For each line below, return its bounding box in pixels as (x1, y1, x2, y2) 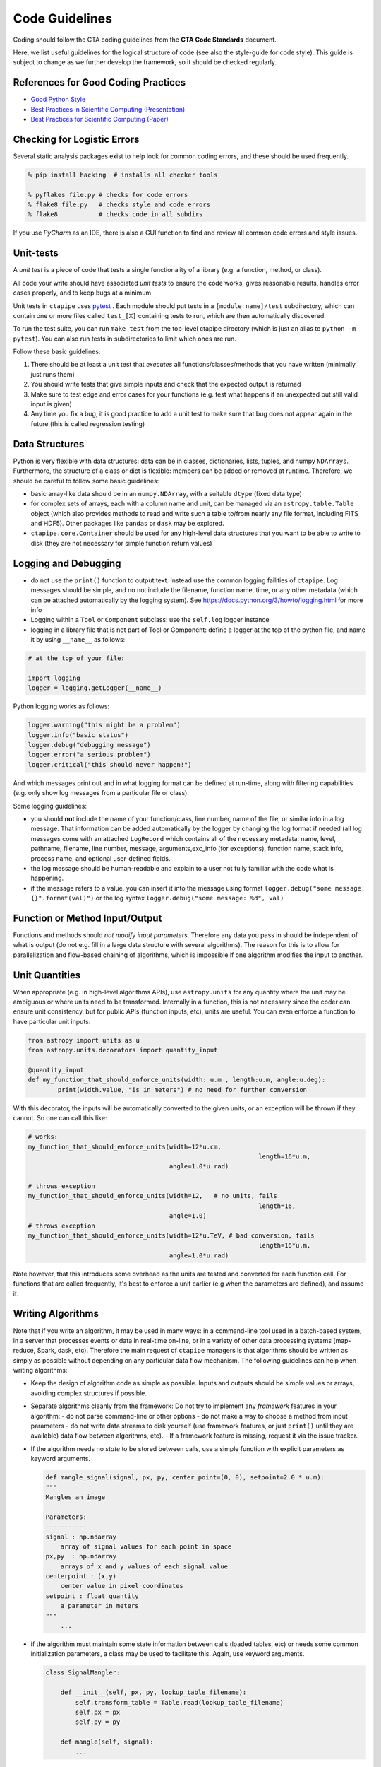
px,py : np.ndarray (45, 1552, 116, 1561)
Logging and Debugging (13, 557, 121, 569)
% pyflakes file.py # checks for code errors (28, 191, 188, 199)
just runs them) (30, 370, 75, 378)
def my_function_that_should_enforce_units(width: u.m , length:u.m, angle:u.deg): (28, 1076, 326, 1084)
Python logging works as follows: (13, 702, 109, 710)
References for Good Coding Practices (13, 76, 186, 88)
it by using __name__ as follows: (30, 635, 126, 644)
